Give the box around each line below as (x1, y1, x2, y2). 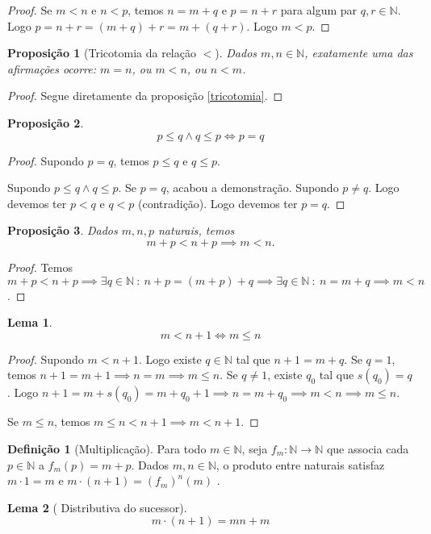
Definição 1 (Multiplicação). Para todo (7, 440, 207, 457)
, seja (241, 440, 268, 457)
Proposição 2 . (7, 114, 84, 131)
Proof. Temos (7, 258, 73, 275)
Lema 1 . (7, 314, 52, 331)
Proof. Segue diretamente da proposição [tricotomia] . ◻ (7, 87, 283, 104)
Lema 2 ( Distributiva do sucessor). (7, 499, 187, 515)
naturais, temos (157, 222, 235, 239)
